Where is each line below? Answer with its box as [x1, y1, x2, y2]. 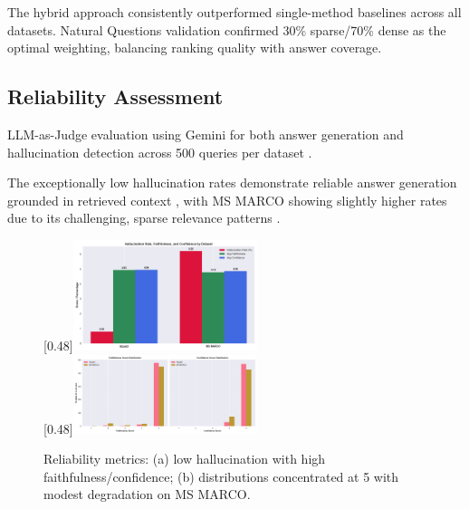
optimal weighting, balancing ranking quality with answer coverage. [7, 38, 382, 57]
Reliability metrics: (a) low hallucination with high [43, 449, 326, 468]
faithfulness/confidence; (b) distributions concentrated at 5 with [43, 466, 399, 485]
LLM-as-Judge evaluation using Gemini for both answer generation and [7, 124, 404, 143]
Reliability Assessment [7, 82, 224, 110]
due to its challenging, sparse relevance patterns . [7, 208, 281, 227]
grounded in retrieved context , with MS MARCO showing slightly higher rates [7, 190, 447, 209]
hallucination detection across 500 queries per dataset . [7, 142, 312, 161]
